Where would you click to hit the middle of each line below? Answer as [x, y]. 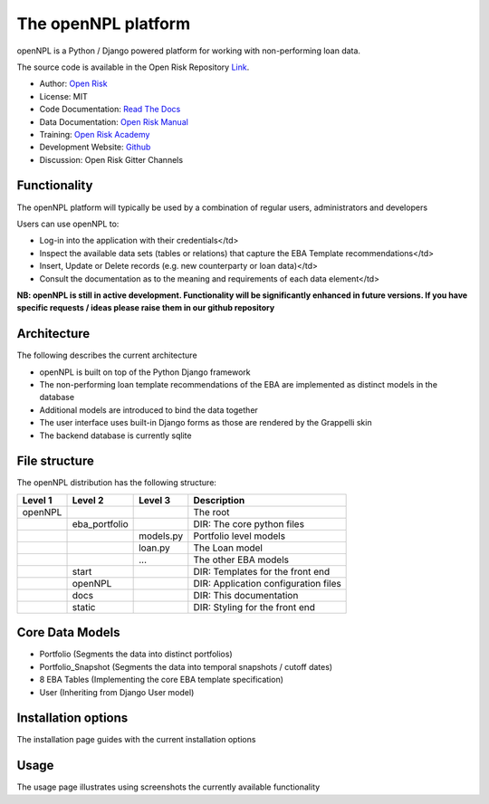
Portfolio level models [239, 536]
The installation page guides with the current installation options [136, 740]
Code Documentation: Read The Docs [110, 110]
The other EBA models [241, 560]
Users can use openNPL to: [68, 224]
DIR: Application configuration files [267, 583]
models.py [161, 536]
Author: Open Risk [73, 84]
